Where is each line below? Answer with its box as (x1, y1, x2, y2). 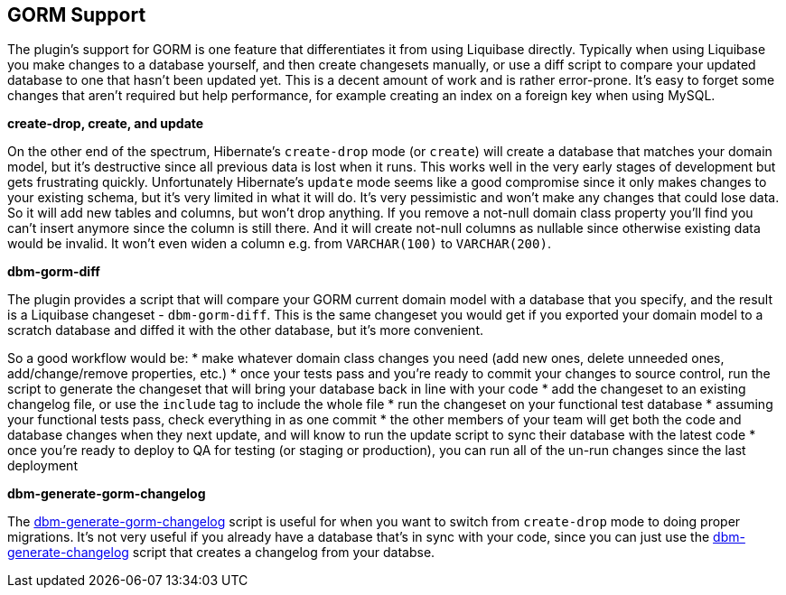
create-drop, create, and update (7, 116, 204, 132)
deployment (7, 458, 78, 474)
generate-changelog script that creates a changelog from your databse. (7, 544, 435, 561)
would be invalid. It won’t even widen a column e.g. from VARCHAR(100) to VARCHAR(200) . (7, 236, 551, 252)
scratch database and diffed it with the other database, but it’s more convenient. (7, 322, 483, 339)
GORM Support (7, 4, 146, 26)
